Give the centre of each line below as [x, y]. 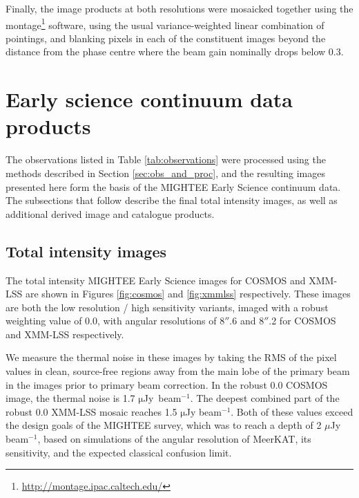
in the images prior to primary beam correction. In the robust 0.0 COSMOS [167, 384]
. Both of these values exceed [292, 411]
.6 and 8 [247, 321]
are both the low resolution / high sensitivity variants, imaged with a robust [167, 307]
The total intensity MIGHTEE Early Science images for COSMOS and [156, 280]
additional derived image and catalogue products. [110, 213]
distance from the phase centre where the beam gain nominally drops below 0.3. [175, 52]
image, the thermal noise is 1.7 [70, 398]
